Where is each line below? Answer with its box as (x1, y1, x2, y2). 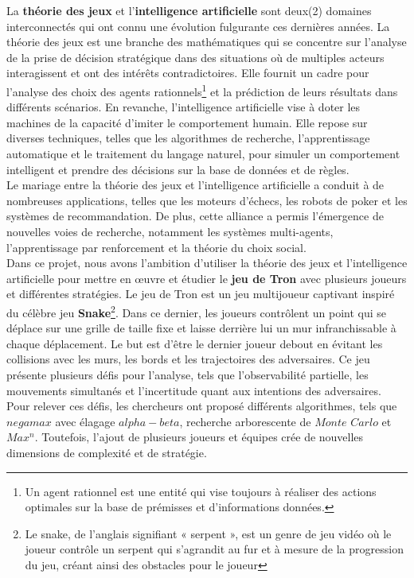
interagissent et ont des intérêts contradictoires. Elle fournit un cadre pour (6, 64, 369, 81)
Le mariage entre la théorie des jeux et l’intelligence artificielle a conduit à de (6, 177, 385, 193)
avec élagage (55, 413, 115, 429)
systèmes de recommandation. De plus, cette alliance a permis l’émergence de (6, 208, 384, 224)
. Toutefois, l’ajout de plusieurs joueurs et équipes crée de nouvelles (34, 429, 364, 445)
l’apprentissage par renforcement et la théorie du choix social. (6, 239, 307, 255)
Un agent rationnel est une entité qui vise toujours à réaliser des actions (25, 483, 377, 499)
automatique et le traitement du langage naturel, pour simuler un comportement (6, 145, 400, 161)
